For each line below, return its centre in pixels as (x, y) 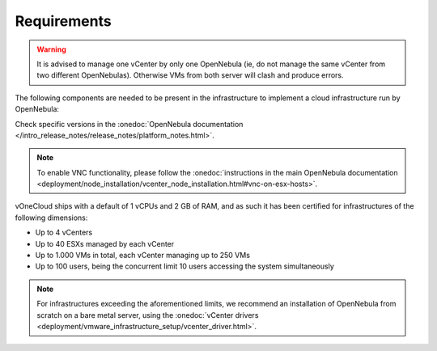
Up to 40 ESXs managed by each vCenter (105, 243)
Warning (51, 49)
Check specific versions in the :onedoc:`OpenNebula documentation (129, 124)
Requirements (64, 21)
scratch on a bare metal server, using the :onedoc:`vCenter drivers (148, 315)
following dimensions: (51, 218)
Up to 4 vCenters (64, 233)
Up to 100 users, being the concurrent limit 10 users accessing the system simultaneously (185, 266)
